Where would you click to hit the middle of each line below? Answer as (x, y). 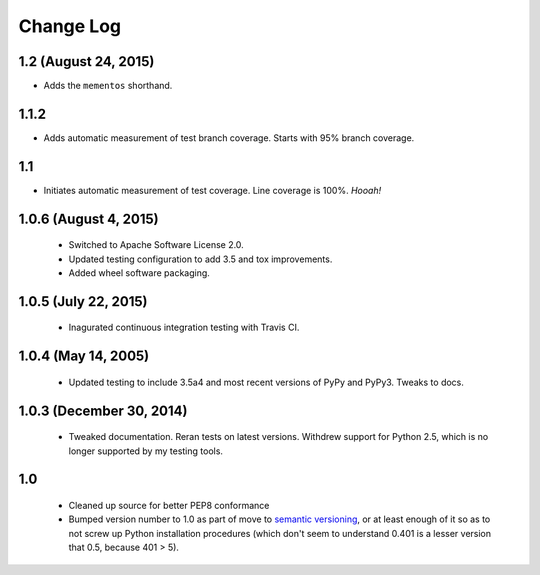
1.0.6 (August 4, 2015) (88, 218)
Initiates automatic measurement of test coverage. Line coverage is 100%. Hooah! (212, 190)
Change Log (70, 26)
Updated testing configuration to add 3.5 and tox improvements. (200, 259)
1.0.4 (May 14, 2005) (84, 356)
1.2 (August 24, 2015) (86, 61)
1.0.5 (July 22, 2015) (83, 301)
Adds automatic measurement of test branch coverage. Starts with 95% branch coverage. (229, 137)
